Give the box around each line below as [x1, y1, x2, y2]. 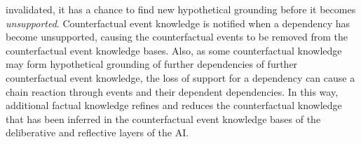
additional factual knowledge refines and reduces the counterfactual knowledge [6, 98, 342, 113]
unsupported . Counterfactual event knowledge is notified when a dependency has [6, 15, 350, 30]
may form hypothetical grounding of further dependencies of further [6, 57, 298, 71]
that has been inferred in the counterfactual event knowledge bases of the [6, 111, 321, 126]
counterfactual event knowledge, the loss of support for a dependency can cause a [6, 70, 355, 85]
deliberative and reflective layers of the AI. [6, 125, 189, 140]
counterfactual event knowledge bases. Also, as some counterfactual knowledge [6, 43, 342, 57]
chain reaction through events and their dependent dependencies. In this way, [6, 84, 339, 99]
